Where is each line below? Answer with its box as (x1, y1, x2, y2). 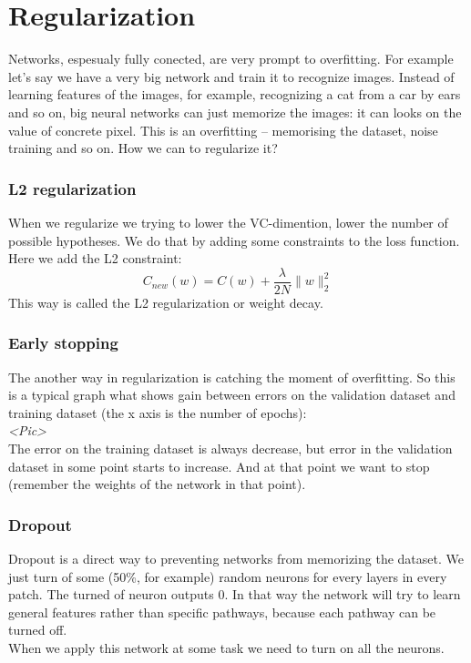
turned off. (8, 620, 67, 639)
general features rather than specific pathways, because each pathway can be (8, 602, 436, 621)
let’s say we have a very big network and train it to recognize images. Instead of (8, 66, 455, 86)
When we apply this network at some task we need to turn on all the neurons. (8, 637, 445, 657)
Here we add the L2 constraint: (8, 249, 182, 268)
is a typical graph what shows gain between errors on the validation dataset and (8, 385, 456, 404)
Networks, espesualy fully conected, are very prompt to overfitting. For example (8, 49, 454, 68)
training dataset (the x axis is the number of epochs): (8, 403, 307, 422)
